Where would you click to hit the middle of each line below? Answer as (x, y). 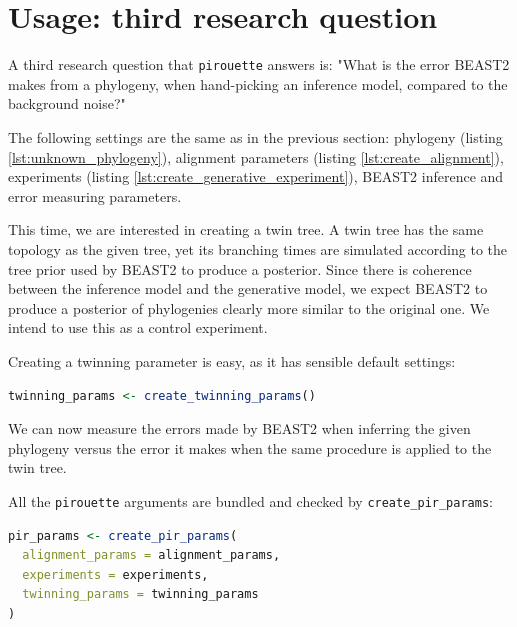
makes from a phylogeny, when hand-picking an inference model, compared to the (258, 83)
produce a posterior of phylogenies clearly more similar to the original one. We (249, 307)
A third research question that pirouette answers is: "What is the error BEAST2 (259, 64)
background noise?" (67, 103)
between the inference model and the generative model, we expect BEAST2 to (248, 288)
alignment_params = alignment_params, (151, 555)
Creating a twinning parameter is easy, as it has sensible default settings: (232, 360)
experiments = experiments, (115, 574)
